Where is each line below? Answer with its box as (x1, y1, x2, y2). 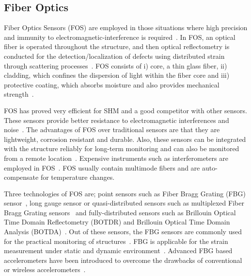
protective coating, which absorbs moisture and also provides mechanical (4, 79, 220, 89)
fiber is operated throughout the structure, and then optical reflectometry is (4, 41, 230, 52)
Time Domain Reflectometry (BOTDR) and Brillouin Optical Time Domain (4, 217, 230, 227)
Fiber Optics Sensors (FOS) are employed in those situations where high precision (4, 22, 248, 33)
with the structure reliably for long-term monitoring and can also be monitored (4, 143, 239, 154)
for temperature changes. (40, 172, 115, 182)
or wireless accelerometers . (4, 264, 86, 275)
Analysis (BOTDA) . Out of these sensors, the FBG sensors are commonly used (4, 226, 242, 237)
